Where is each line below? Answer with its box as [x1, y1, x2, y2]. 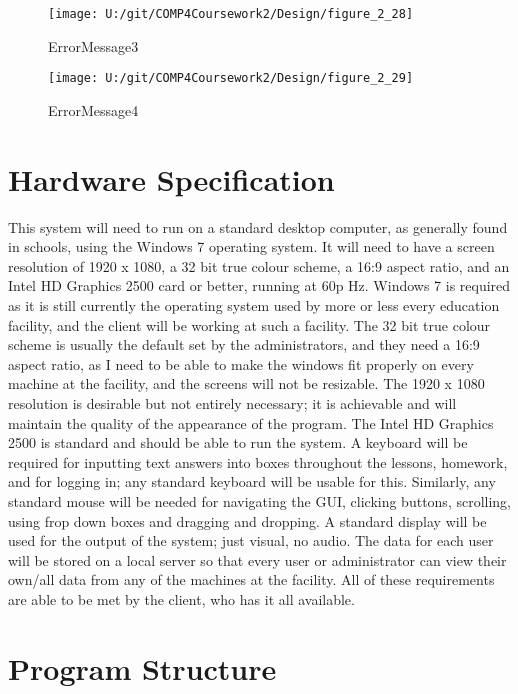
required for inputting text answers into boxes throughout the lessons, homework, [8, 451, 508, 472]
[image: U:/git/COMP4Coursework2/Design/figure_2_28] [48, 7, 414, 21]
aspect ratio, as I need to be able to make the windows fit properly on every [8, 353, 474, 374]
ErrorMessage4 [48, 99, 139, 120]
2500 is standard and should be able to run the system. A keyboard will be [8, 432, 468, 453]
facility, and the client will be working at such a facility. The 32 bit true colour [8, 314, 491, 335]
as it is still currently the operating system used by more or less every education [8, 295, 500, 315]
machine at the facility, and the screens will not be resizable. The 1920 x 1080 [8, 373, 485, 394]
